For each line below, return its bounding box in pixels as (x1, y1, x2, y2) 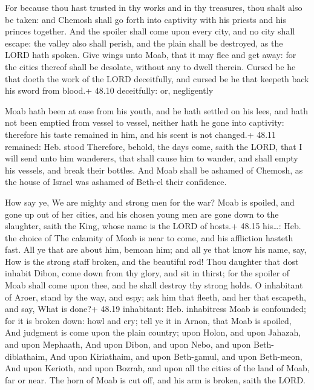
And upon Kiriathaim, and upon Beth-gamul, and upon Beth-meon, (50, 349, 303, 362)
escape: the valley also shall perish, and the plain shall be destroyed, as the (5, 36, 283, 49)
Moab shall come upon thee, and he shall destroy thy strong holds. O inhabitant (5, 279, 303, 291)
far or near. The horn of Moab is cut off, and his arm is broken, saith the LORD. (5, 373, 306, 386)
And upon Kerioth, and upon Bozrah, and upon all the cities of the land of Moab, (5, 362, 310, 374)
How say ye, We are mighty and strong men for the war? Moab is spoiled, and (5, 195, 295, 208)
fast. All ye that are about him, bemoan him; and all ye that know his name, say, (5, 243, 307, 256)
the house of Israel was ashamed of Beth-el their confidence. (5, 175, 227, 188)
